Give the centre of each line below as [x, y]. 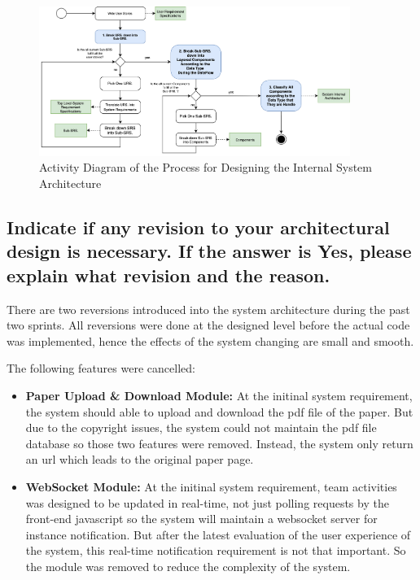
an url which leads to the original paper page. [140, 459]
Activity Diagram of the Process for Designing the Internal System [206, 167]
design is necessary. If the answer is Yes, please [209, 251]
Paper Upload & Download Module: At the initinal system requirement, [219, 396]
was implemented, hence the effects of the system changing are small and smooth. [210, 340]
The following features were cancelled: [101, 368]
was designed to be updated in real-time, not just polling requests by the [207, 502]
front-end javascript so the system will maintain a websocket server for [201, 519]
